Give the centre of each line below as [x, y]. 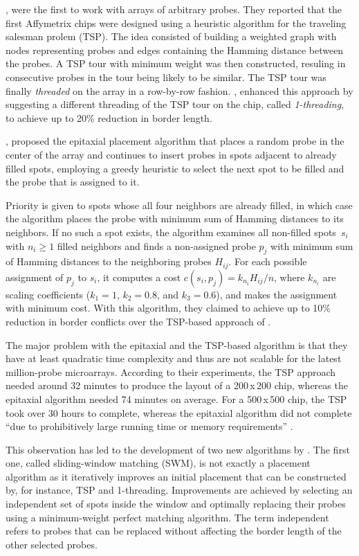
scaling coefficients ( [48, 294]
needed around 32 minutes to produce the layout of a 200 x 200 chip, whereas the [177, 385]
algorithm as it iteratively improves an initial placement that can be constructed [176, 476]
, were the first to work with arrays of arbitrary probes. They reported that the [174, 9]
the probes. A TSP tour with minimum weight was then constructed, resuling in [176, 63]
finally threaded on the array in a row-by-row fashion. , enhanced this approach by [179, 90]
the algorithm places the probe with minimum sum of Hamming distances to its [175, 218]
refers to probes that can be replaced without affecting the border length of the [174, 531]
